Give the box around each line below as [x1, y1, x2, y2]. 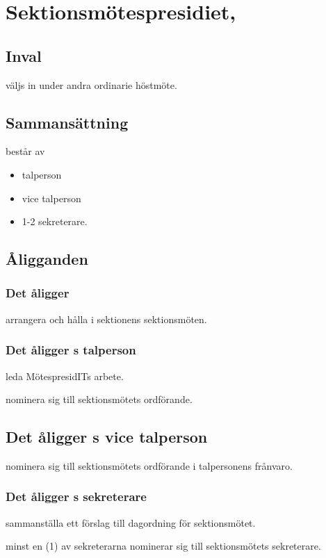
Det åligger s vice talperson [6, 426, 208, 448]
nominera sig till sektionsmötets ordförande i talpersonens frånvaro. [6, 458, 293, 473]
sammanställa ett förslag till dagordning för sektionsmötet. [6, 515, 256, 530]
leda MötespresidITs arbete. [6, 368, 124, 383]
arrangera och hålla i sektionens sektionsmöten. [6, 311, 207, 326]
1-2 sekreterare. [22, 214, 88, 229]
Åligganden [6, 248, 88, 270]
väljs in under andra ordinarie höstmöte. [6, 77, 177, 92]
